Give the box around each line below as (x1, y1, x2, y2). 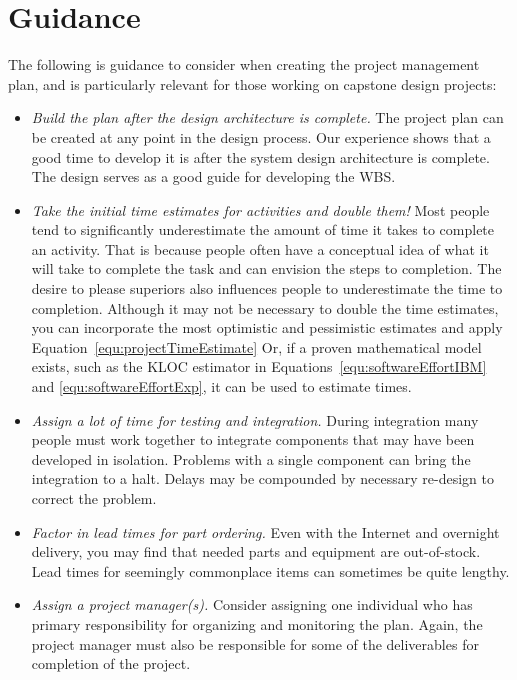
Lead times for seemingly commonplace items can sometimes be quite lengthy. (31, 560, 510, 581)
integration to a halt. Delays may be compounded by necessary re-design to (31, 468, 495, 489)
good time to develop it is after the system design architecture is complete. (31, 146, 490, 167)
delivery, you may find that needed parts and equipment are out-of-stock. (31, 541, 481, 562)
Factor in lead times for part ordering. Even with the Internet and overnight (31, 521, 500, 542)
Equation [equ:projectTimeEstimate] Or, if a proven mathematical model (31, 336, 482, 357)
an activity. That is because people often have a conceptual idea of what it (31, 238, 489, 259)
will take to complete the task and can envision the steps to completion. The (31, 258, 502, 279)
